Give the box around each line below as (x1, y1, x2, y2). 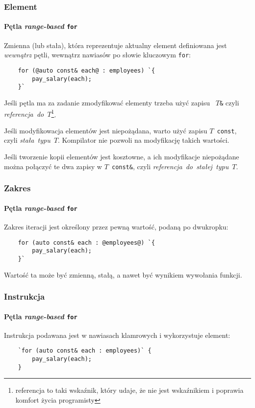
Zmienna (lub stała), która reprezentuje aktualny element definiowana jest (4, 40, 227, 50)
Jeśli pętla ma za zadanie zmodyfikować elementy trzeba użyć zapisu (4, 97, 210, 107)
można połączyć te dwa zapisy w (4, 161, 102, 171)
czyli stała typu (4, 135, 51, 145)
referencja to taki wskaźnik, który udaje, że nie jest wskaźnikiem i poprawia (15, 385, 244, 395)
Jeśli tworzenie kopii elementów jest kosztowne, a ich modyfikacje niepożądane (4, 152, 239, 162)
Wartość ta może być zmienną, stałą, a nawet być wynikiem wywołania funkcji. (4, 269, 242, 280)
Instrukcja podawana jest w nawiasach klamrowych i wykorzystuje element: (4, 330, 230, 340)
